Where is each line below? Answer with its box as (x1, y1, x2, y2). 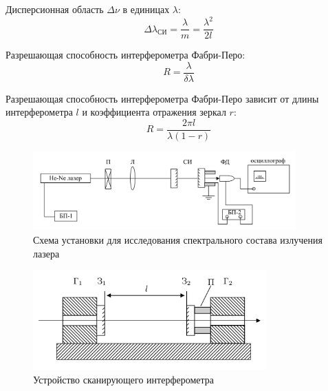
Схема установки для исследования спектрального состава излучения (33, 233, 322, 247)
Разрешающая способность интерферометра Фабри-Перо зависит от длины (6, 91, 319, 105)
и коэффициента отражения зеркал (82, 105, 226, 119)
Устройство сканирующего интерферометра (33, 372, 214, 386)
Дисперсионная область (6, 2, 104, 16)
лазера (33, 246, 60, 260)
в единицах (122, 2, 170, 16)
